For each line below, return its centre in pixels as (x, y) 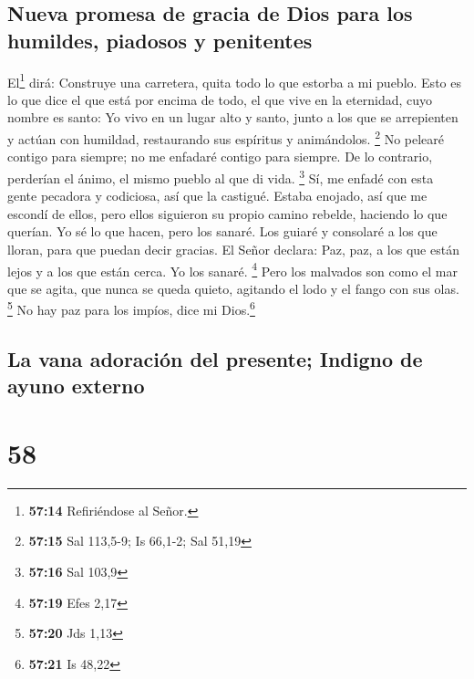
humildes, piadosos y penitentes (160, 40)
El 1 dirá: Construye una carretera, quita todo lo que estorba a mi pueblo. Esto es (234, 80)
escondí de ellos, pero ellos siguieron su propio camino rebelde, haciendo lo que (227, 213)
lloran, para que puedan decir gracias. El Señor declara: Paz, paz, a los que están (233, 249)
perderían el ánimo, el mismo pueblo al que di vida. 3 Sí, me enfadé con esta (221, 176)
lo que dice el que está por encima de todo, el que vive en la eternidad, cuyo (220, 99)
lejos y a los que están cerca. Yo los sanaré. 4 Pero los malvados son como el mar (232, 269)
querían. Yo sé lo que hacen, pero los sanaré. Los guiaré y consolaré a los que (222, 231)
